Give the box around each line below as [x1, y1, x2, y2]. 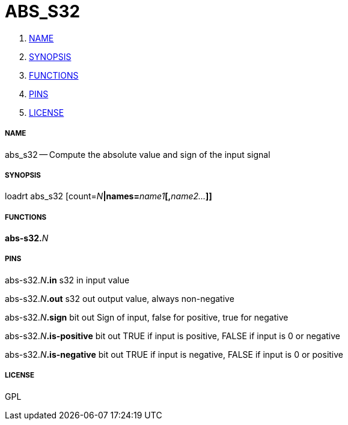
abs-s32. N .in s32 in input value [5, 274, 130, 285]
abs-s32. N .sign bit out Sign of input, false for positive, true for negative [5, 312, 288, 322]
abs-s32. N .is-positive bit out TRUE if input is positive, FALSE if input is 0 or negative [5, 330, 341, 341]
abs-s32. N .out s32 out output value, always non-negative [5, 293, 234, 304]
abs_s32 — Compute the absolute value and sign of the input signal [5, 149, 270, 160]
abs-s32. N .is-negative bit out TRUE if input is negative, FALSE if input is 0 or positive [5, 349, 344, 360]
